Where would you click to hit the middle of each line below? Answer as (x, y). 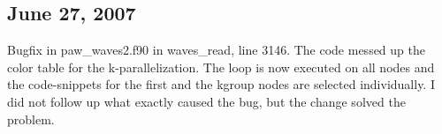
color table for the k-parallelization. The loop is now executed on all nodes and (221, 67)
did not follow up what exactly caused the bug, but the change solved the (206, 101)
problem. (31, 119)
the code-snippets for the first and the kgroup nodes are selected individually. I (221, 84)
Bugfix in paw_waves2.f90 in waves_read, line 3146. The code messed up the (216, 50)
